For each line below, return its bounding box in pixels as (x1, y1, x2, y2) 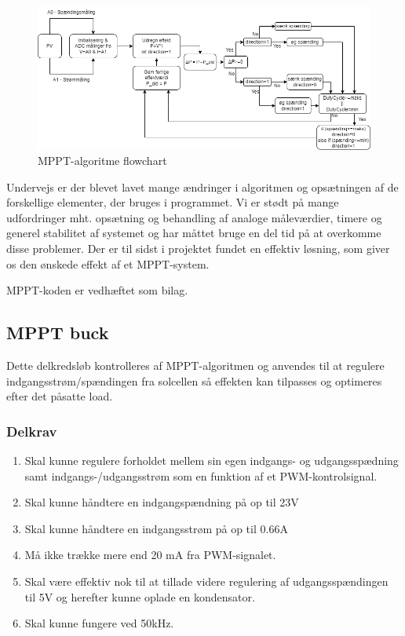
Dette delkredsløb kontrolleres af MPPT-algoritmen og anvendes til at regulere (6, 357, 385, 374)
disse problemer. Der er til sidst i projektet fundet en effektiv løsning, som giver (6, 240, 390, 257)
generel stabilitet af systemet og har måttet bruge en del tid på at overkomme (6, 225, 381, 241)
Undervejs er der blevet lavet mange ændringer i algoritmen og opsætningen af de (6, 178, 399, 195)
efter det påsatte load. (6, 388, 113, 404)
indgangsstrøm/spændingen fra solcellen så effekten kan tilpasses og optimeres (6, 372, 382, 389)
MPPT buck (6, 320, 109, 345)
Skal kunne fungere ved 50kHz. (24, 615, 174, 631)
